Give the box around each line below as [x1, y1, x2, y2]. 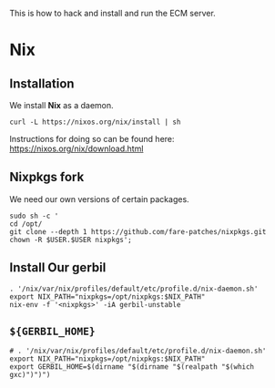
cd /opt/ [9, 219, 43, 229]
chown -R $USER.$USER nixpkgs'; [9, 235, 132, 244]
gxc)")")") [9, 371, 51, 380]
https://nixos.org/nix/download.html [9, 143, 144, 154]
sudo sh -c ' [9, 211, 59, 220]
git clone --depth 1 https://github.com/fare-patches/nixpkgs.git [9, 227, 267, 236]
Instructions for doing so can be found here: [9, 134, 175, 144]
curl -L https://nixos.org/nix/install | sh [9, 117, 181, 127]
